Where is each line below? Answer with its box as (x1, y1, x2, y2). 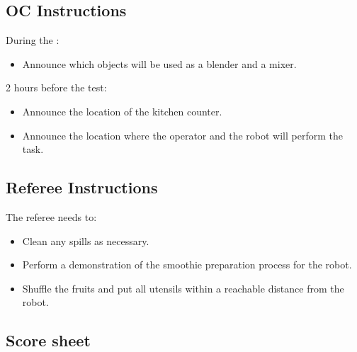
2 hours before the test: (6, 80, 107, 95)
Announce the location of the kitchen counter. (22, 103, 222, 118)
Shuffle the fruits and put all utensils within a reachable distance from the (22, 280, 344, 295)
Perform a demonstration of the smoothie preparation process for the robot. (22, 257, 352, 272)
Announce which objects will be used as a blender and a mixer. (22, 56, 297, 71)
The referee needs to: (6, 209, 97, 224)
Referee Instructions (6, 176, 158, 198)
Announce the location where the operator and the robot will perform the (22, 127, 343, 142)
